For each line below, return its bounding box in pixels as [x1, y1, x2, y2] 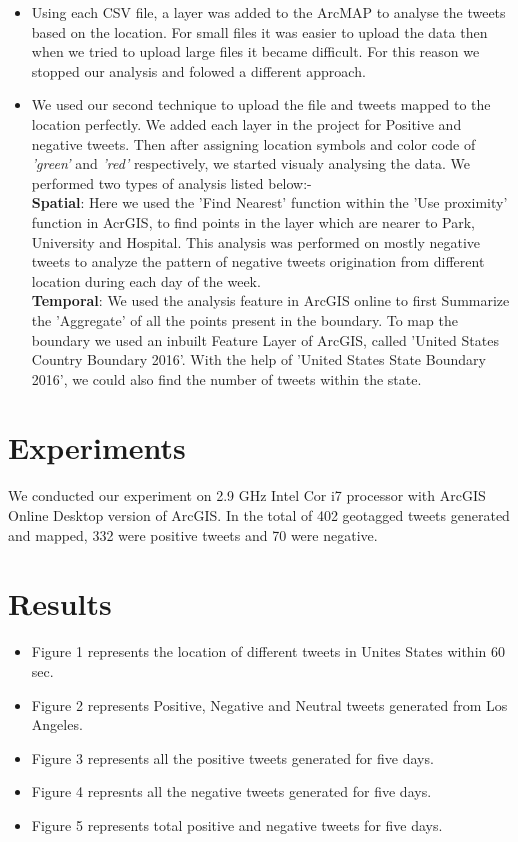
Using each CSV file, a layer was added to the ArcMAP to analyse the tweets [31, 2, 506, 22]
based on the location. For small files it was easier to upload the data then [31, 21, 488, 42]
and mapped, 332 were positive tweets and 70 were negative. [8, 524, 378, 545]
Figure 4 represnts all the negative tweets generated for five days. [31, 781, 432, 802]
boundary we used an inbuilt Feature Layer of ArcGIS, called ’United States [31, 329, 499, 350]
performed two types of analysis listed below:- [31, 172, 312, 193]
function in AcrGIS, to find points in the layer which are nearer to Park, [31, 211, 475, 232]
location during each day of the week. [31, 270, 261, 291]
